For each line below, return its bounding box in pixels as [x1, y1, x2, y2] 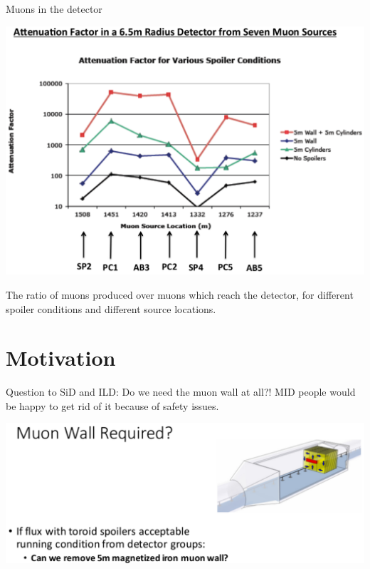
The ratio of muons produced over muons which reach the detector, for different [6, 287, 354, 302]
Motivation [6, 343, 116, 372]
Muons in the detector [6, 1, 102, 16]
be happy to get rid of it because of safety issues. [6, 398, 219, 413]
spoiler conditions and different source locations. [6, 301, 216, 316]
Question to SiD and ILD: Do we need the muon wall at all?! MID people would [6, 384, 356, 399]
